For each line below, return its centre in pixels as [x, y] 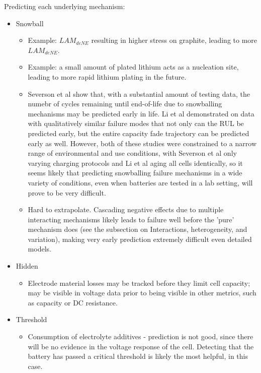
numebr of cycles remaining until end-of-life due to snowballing [125, 104]
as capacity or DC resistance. [73, 302]
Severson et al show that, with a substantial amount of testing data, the [139, 94]
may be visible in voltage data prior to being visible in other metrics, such [142, 293]
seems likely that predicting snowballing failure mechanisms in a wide [135, 173]
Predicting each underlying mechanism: [65, 6]
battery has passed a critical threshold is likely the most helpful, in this [138, 356]
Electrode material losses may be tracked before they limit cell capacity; [139, 283]
